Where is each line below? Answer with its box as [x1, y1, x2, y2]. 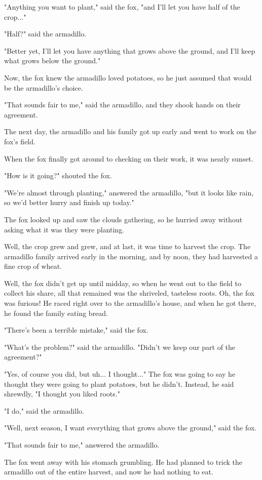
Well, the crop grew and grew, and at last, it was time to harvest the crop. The [4, 241, 251, 252]
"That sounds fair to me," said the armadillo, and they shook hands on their [4, 99, 241, 110]
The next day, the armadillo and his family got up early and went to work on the [4, 126, 256, 137]
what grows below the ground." [4, 55, 101, 66]
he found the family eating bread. [4, 307, 108, 318]
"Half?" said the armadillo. [4, 28, 87, 39]
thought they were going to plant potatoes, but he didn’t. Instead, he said [4, 378, 234, 389]
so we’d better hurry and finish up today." [4, 197, 134, 208]
